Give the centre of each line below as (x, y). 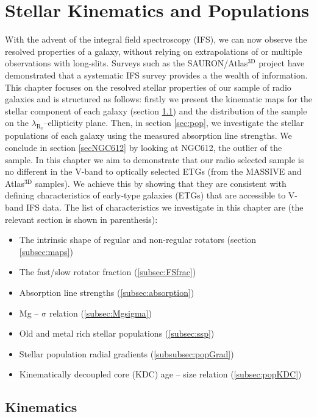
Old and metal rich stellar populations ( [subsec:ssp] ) (117, 333)
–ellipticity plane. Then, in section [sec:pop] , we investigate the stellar (174, 123)
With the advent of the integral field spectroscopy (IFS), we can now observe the (156, 39)
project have (282, 63)
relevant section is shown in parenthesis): (81, 219)
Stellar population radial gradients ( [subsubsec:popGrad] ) (126, 353)
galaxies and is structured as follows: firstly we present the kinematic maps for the (158, 99)
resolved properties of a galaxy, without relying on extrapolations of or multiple (154, 51)
